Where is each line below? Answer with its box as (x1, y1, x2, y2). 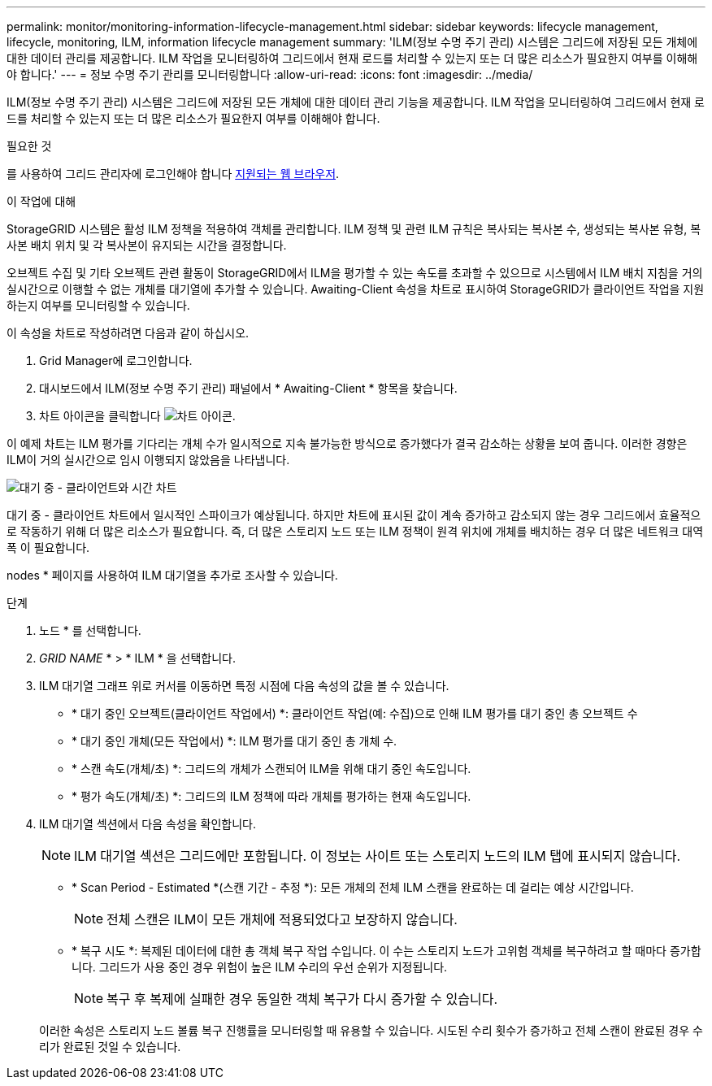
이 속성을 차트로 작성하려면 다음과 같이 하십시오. (7, 326, 250, 340)
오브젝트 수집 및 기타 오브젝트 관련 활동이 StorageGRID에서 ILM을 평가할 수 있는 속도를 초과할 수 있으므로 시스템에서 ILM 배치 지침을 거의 (7, 266, 703, 280)
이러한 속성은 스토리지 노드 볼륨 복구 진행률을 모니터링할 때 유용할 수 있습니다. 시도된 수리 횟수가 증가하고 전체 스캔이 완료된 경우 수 (39, 1023, 703, 1037)
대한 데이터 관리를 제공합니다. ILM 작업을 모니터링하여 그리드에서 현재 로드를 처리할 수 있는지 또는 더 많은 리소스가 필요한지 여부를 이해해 (7, 51, 698, 65)
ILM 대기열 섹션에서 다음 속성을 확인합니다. (39, 817, 257, 831)
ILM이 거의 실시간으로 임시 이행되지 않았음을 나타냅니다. (7, 453, 290, 467)
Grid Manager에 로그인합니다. (39, 354, 193, 367)
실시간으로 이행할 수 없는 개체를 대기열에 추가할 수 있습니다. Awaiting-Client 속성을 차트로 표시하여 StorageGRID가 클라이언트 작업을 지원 (7, 282, 705, 296)
